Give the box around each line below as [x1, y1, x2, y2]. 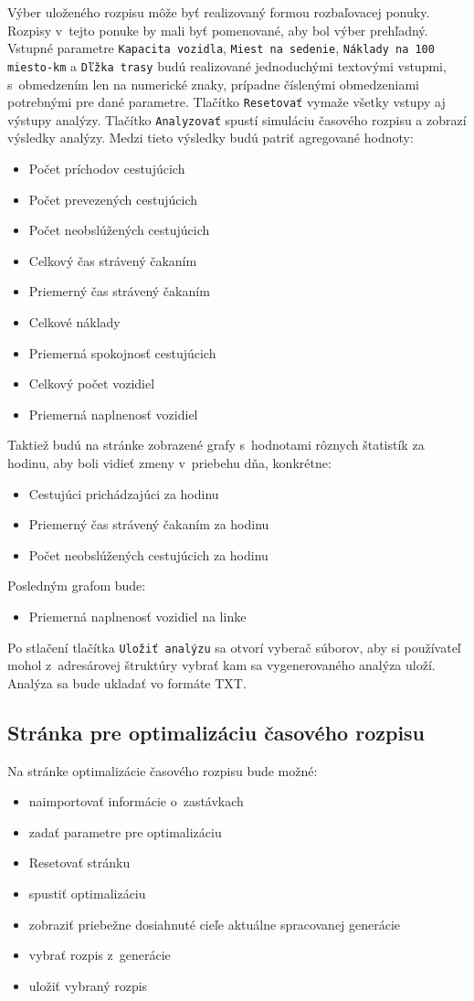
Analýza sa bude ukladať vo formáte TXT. [7, 673, 247, 692]
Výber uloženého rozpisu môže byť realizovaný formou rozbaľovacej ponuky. [7, 3, 430, 21]
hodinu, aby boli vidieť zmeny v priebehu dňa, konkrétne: [7, 453, 332, 472]
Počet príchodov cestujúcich [28, 159, 185, 177]
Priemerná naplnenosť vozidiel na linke [28, 606, 247, 625]
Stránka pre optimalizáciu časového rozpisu [7, 718, 426, 746]
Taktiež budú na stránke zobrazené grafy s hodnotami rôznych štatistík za [7, 435, 425, 454]
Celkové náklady [28, 312, 121, 331]
